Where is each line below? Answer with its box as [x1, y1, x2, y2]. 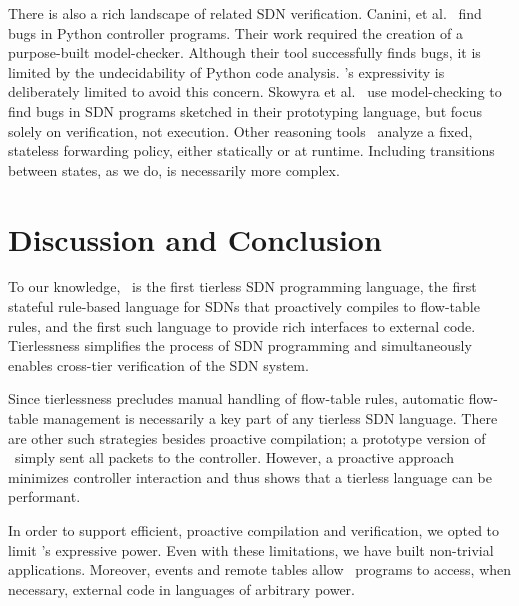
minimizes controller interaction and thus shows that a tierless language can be [8, 466, 492, 487]
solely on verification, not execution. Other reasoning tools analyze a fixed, [8, 120, 473, 141]
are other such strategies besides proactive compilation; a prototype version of [8, 427, 486, 448]
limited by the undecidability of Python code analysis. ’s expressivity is [8, 61, 445, 82]
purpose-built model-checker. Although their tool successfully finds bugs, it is [8, 42, 481, 63]
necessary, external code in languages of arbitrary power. [8, 578, 355, 599]
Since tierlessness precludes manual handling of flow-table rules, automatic [8, 388, 464, 409]
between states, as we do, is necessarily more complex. [8, 159, 340, 180]
